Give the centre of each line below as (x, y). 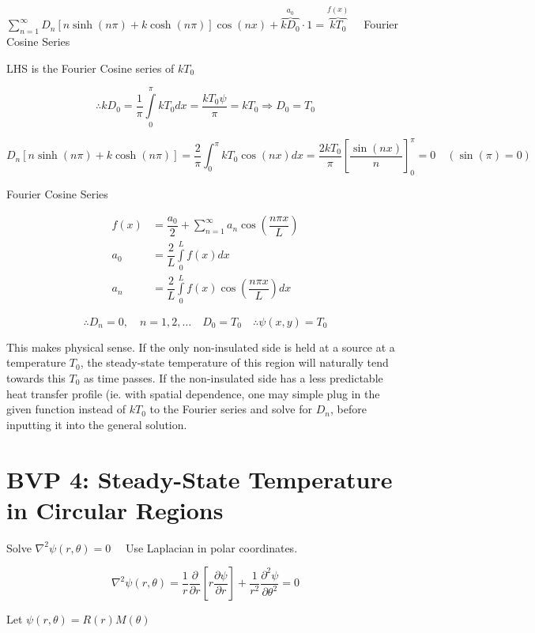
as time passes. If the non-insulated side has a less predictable (234, 377)
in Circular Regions (115, 509)
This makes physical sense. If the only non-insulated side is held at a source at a (201, 347)
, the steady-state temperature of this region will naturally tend (234, 362)
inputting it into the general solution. (97, 424)
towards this (36, 377)
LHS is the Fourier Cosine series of (90, 68)
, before (348, 409)
